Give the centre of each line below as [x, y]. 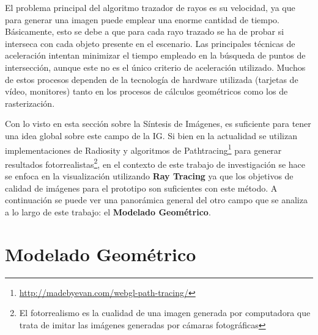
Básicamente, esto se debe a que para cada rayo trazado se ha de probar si [145, 31]
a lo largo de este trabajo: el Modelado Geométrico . [108, 211]
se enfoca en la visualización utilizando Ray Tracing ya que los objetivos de [149, 176]
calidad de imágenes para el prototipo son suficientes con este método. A [141, 188]
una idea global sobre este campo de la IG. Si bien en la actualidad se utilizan [151, 135]
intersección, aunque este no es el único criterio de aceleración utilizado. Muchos [155, 67]
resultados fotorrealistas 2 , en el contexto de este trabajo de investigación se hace [155, 163]
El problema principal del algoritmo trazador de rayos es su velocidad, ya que [150, 7]
